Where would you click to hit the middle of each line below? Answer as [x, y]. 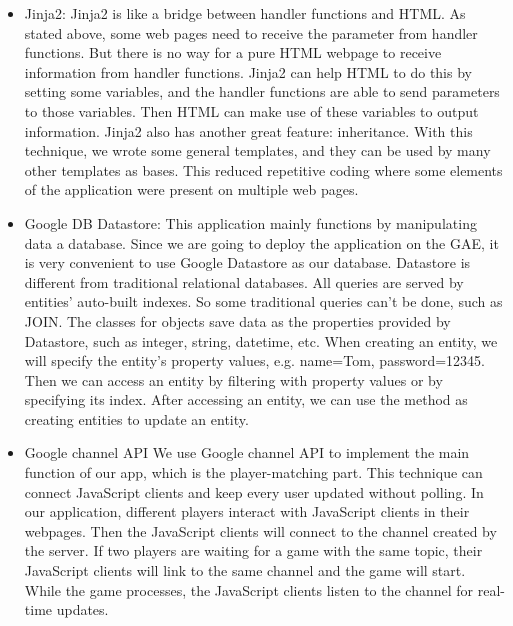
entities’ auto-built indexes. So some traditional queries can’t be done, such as [263, 301]
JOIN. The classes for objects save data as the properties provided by [237, 320]
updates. [82, 609]
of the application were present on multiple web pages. [191, 189]
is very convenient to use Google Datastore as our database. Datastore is [247, 262]
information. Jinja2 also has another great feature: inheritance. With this [248, 130]
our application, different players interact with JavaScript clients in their [247, 511]
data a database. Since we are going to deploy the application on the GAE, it [261, 242]
